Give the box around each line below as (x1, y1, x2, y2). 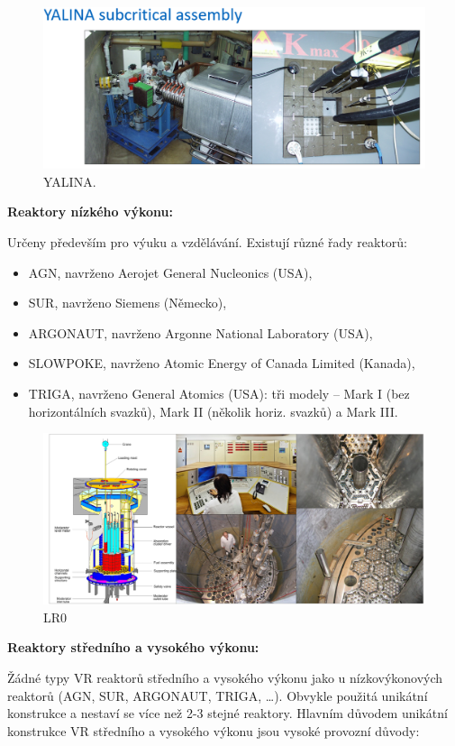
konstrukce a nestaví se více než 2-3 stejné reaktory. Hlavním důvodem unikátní (7, 704, 448, 723)
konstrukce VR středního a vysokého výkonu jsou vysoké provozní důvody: (7, 721, 420, 740)
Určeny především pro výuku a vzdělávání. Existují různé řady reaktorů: (7, 233, 408, 252)
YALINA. (43, 171, 96, 190)
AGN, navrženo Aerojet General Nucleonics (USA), (28, 262, 313, 281)
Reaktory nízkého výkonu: (7, 202, 173, 221)
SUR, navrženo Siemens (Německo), (28, 293, 227, 312)
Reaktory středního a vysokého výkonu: (7, 638, 259, 657)
